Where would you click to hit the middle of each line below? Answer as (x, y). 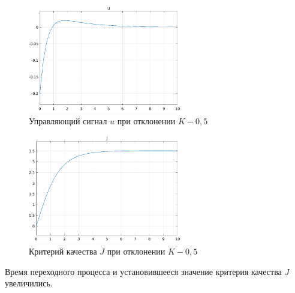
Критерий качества (63, 251)
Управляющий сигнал (68, 120)
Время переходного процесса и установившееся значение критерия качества (143, 271)
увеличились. (29, 283)
